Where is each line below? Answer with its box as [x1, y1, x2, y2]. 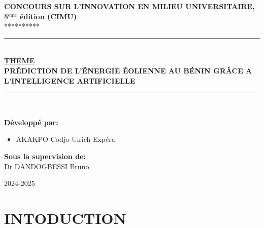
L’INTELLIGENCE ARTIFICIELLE [4, 75, 136, 86]
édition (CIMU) [20, 11, 77, 21]
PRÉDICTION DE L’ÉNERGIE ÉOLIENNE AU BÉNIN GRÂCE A [4, 65, 252, 75]
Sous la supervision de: [4, 150, 86, 161]
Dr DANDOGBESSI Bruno [4, 161, 89, 171]
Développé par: [4, 117, 58, 127]
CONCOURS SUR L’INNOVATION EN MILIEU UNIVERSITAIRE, [4, 1, 255, 11]
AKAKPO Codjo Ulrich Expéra [16, 134, 115, 144]
